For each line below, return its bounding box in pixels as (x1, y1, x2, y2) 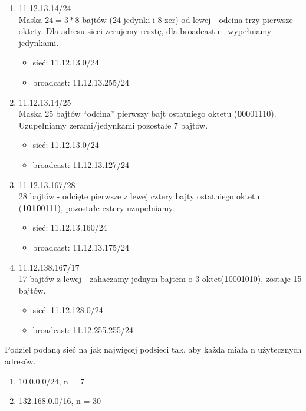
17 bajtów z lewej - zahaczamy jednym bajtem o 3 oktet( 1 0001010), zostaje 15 (18, 272, 302, 285)
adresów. (5, 355, 36, 367)
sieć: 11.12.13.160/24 (32, 221, 107, 234)
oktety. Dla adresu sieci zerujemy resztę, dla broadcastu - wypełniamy (18, 25, 272, 37)
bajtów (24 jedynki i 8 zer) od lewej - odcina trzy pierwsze (82, 13, 293, 25)
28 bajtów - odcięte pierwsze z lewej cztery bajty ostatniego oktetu (18, 190, 260, 202)
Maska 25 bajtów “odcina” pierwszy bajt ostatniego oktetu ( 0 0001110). (18, 107, 277, 120)
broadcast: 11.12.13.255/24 (32, 75, 130, 88)
